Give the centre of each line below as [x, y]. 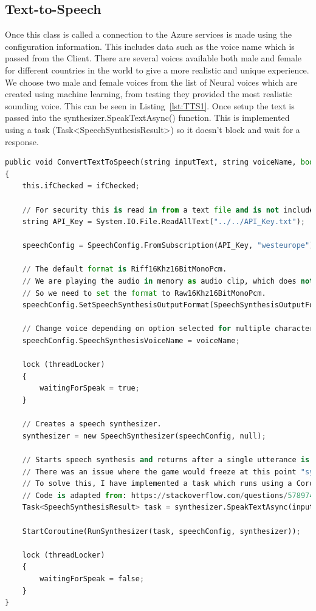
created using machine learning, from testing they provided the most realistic [149, 94]
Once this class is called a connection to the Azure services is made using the [148, 34]
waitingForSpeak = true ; [90, 388]
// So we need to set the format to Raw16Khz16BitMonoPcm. [144, 293]
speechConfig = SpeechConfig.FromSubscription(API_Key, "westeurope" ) [168, 246]
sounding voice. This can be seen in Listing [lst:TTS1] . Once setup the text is [150, 105]
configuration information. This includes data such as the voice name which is [150, 46]
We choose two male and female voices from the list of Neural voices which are [151, 82]
